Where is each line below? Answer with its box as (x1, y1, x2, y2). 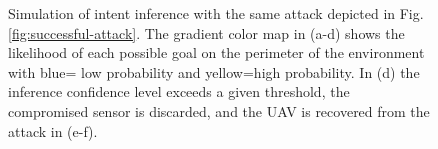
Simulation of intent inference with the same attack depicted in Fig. (8, 3, 424, 23)
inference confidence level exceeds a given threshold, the (8, 81, 350, 102)
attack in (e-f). (8, 120, 98, 141)
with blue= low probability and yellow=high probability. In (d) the (8, 61, 420, 82)
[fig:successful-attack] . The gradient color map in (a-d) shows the (8, 22, 405, 43)
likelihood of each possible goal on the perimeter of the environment (8, 42, 425, 63)
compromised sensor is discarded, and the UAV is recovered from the (8, 100, 430, 121)
